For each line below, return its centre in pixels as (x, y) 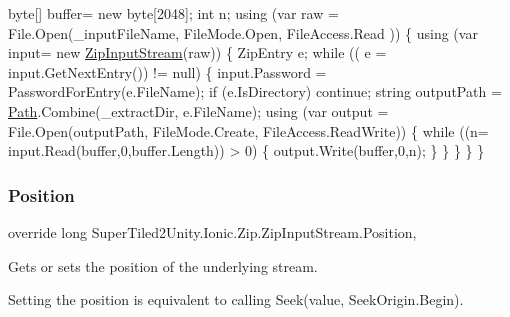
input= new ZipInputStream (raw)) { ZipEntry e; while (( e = (197, 52)
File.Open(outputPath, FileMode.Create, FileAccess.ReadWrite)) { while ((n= (248, 130)
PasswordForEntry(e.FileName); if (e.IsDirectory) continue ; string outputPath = (255, 91)
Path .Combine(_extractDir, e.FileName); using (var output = (198, 110)
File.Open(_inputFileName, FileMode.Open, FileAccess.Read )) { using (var (243, 32)
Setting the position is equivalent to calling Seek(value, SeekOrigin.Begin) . (236, 299)
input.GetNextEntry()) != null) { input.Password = (167, 71)
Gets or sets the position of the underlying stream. (163, 265)
